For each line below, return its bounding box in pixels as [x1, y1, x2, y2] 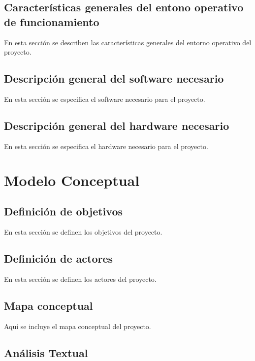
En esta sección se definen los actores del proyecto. [4, 273, 157, 284]
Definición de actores [4, 250, 113, 266]
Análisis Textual [4, 345, 88, 360]
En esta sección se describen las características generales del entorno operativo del [4, 37, 252, 47]
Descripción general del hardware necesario [4, 118, 229, 133]
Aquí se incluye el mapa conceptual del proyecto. [4, 321, 151, 331]
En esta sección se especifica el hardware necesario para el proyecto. [4, 141, 208, 151]
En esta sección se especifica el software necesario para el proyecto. [4, 93, 205, 104]
